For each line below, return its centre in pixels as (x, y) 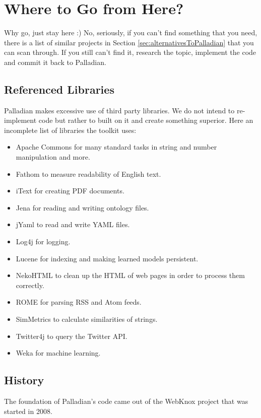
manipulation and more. (53, 157)
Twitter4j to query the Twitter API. (72, 336)
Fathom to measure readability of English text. (88, 173)
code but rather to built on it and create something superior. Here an (146, 120)
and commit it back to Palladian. (55, 62)
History (24, 380)
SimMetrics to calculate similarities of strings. (87, 319)
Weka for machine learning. (58, 353)
